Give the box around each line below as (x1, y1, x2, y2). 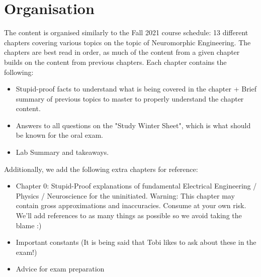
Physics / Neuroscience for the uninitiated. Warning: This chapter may (16, 190, 235, 201)
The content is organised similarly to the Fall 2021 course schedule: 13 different (4, 27, 248, 38)
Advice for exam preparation (16, 263, 105, 274)
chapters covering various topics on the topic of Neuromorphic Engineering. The (4, 37, 251, 47)
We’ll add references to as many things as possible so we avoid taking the (16, 210, 242, 221)
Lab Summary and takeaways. (16, 147, 109, 157)
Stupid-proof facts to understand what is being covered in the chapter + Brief (16, 83, 257, 94)
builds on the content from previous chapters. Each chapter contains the (4, 56, 227, 67)
